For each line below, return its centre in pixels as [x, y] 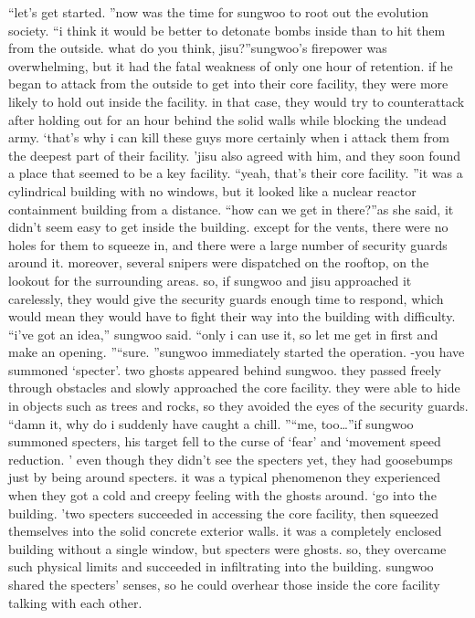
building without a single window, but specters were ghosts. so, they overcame [227, 548]
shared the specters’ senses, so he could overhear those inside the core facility [224, 584]
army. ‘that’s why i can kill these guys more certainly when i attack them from [229, 137]
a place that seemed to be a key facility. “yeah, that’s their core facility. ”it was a [236, 173]
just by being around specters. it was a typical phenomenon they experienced [224, 477]
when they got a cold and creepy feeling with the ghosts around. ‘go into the [222, 495]
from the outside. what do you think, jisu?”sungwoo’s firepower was [198, 48]
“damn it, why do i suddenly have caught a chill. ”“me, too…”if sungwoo [211, 423]
